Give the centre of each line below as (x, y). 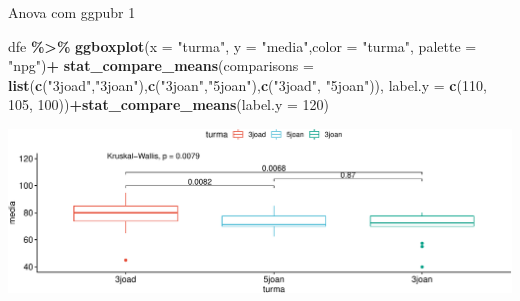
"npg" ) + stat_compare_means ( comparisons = (161, 65)
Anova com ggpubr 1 (72, 12)
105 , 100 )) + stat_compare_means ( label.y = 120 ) (168, 104)
